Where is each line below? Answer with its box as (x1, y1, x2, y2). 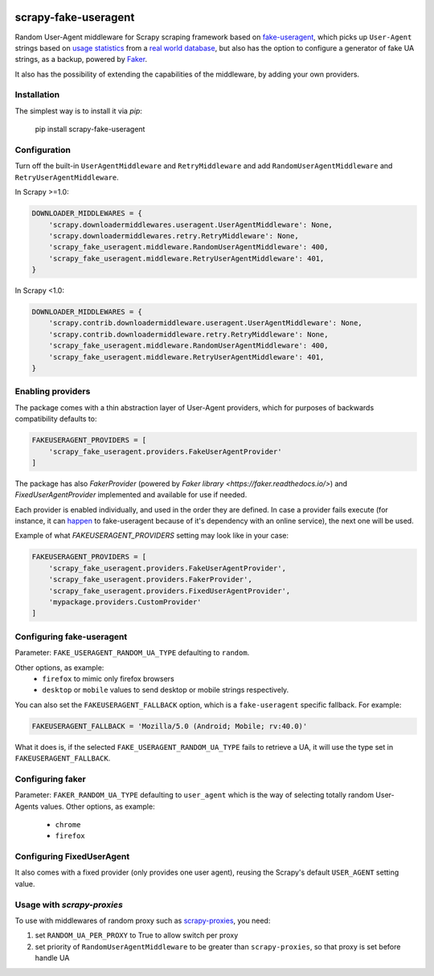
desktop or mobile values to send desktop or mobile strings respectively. (42, 685, 289, 695)
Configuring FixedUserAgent (14, 851, 130, 863)
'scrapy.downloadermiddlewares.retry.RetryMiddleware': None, (48, 231, 299, 241)
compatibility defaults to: (14, 414, 97, 424)
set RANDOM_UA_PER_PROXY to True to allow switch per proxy (35, 930, 239, 941)
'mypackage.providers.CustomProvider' (48, 597, 202, 607)
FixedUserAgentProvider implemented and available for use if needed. (14, 490, 248, 500)
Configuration (14, 144, 72, 155)
